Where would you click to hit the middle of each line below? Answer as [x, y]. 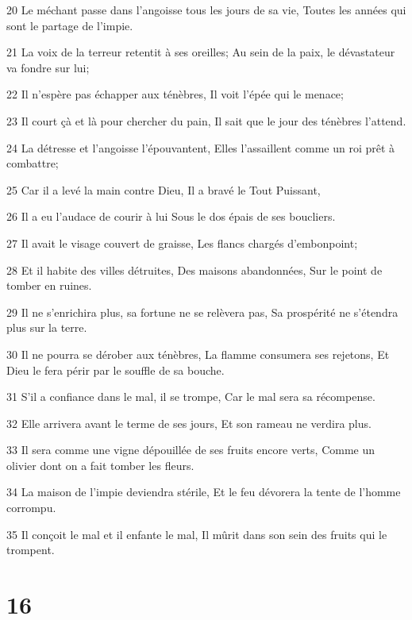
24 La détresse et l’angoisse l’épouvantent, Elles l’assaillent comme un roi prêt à [201, 147]
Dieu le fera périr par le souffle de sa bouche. [116, 370]
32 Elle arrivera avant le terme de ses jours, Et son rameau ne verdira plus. [189, 423]
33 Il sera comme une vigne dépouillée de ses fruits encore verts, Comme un [191, 450]
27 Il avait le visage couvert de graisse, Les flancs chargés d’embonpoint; [182, 243]
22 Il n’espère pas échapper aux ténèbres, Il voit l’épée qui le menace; [175, 94]
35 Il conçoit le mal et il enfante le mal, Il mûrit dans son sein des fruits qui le [197, 534]
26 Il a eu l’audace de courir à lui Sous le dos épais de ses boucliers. [171, 216]
